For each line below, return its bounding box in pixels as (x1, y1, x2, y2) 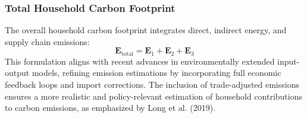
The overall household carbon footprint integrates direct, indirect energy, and (5, 24, 287, 36)
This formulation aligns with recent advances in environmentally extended (5, 55, 275, 67)
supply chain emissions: (5, 35, 90, 47)
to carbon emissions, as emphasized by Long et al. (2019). (5, 101, 216, 114)
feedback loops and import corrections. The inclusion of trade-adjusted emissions (5, 78, 299, 91)
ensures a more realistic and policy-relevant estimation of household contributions (5, 90, 302, 102)
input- (277, 55, 300, 67)
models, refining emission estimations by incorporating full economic (32, 66, 281, 79)
